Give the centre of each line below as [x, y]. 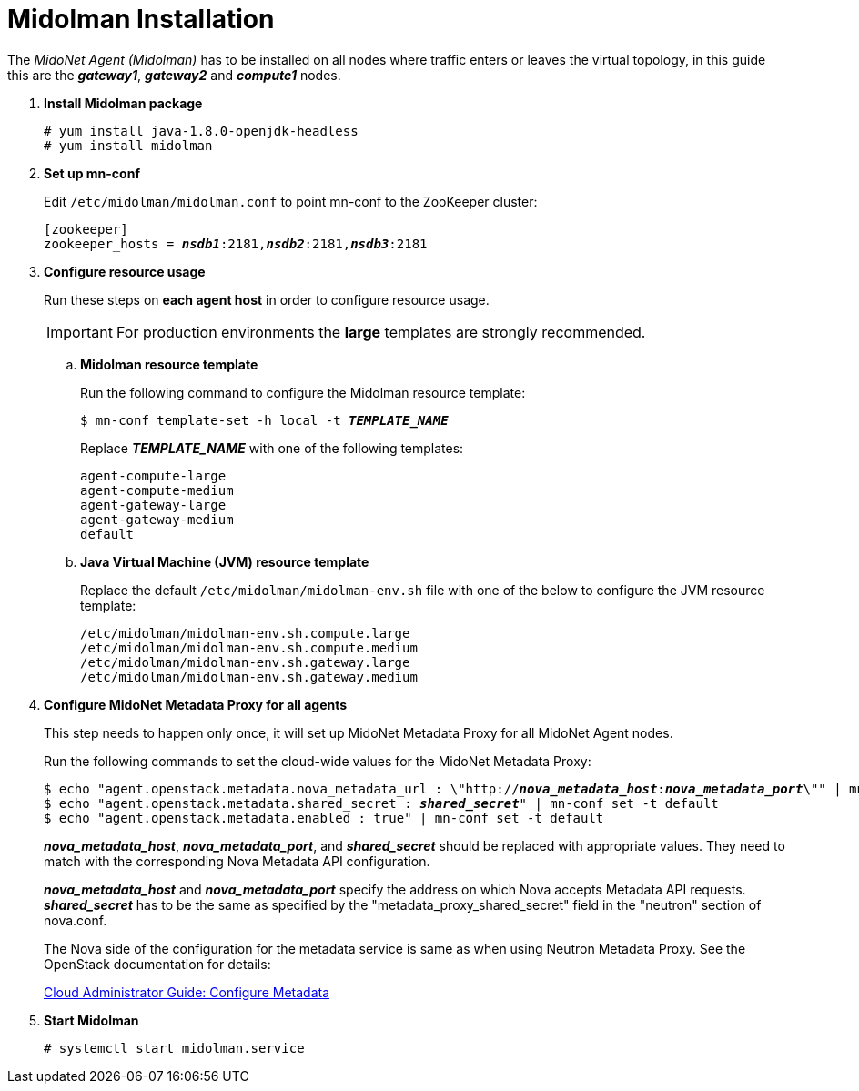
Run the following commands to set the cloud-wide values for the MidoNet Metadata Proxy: [318, 761]
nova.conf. [76, 920]
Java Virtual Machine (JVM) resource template [225, 561]
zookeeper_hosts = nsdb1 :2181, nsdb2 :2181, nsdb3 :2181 [236, 243]
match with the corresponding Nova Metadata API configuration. [237, 861]
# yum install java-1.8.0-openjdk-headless [201, 131]
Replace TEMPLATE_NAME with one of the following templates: [272, 448]
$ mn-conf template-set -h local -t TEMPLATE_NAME [264, 420]
